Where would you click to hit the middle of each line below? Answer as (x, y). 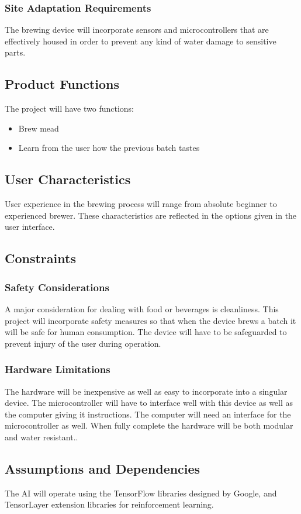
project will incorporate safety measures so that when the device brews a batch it (150, 320)
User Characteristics (68, 179)
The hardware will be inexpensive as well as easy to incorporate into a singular (146, 391)
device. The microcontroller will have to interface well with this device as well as (149, 403)
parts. (15, 52)
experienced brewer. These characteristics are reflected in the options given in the (151, 215)
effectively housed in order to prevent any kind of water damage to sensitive (141, 41)
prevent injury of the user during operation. (83, 343)
